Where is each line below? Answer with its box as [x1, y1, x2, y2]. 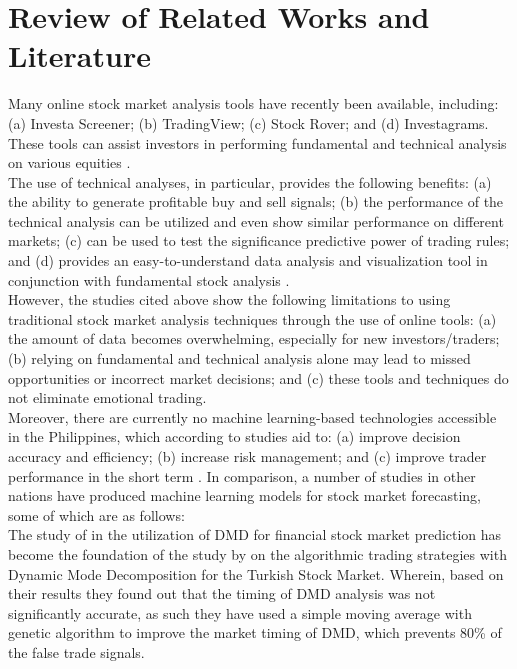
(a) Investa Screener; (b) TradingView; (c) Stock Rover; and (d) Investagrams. [8, 112, 489, 133]
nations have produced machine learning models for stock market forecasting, [8, 485, 482, 506]
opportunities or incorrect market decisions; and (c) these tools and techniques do [8, 367, 509, 388]
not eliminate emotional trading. [8, 387, 207, 408]
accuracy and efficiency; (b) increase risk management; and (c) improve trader [8, 446, 487, 466]
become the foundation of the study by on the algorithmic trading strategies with [8, 543, 507, 564]
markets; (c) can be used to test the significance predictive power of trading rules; [8, 230, 510, 251]
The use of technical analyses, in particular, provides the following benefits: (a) [8, 171, 492, 192]
